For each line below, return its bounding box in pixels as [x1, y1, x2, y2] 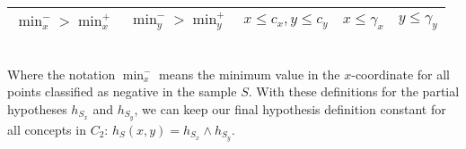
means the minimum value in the [159, 64, 340, 83]
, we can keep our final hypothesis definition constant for [134, 99, 446, 118]
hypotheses [7, 99, 67, 118]
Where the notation [7, 64, 116, 83]
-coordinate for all [351, 64, 450, 83]
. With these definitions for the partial [248, 82, 460, 101]
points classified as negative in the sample [7, 82, 237, 101]
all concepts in [7, 120, 86, 138]
